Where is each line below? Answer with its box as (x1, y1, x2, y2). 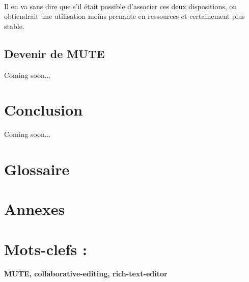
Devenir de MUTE (4, 45, 105, 61)
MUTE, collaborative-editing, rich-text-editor (4, 268, 168, 278)
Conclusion (4, 99, 83, 120)
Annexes (4, 199, 65, 219)
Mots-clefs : (4, 238, 87, 259)
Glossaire (4, 159, 70, 180)
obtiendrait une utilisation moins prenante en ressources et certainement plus (4, 11, 245, 21)
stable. (4, 20, 24, 31)
